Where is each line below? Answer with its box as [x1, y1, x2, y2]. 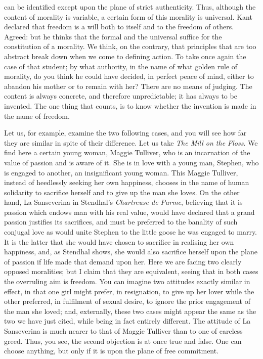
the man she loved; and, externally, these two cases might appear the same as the [4, 305, 256, 316]
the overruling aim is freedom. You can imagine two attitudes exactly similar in [4, 276, 250, 287]
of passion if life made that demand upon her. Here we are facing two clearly [4, 256, 242, 266]
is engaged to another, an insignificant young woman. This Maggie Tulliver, [4, 167, 238, 177]
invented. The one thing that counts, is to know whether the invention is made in [4, 100, 256, 111]
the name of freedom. [4, 110, 70, 121]
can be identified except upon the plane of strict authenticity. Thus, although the [4, 2, 256, 12]
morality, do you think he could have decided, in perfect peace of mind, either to [4, 71, 254, 81]
